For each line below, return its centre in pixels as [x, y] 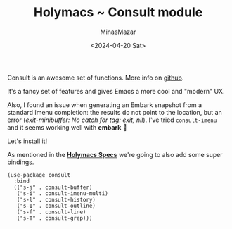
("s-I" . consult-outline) [56, 206]
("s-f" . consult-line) [51, 212]
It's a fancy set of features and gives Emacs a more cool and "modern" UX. [116, 91]
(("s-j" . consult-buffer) [53, 187]
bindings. [21, 162]
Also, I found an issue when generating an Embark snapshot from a [105, 105]
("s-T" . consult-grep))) [54, 218]
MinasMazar [118, 32]
